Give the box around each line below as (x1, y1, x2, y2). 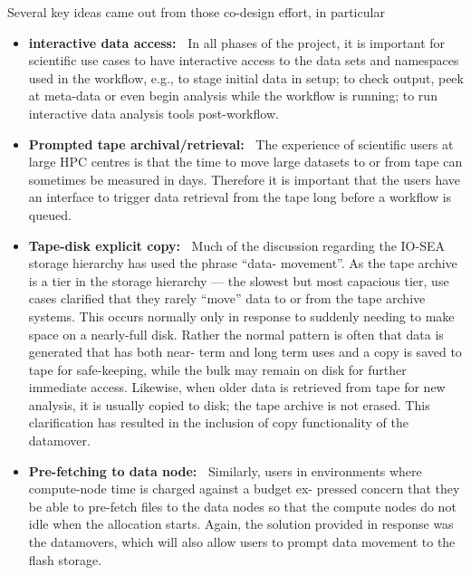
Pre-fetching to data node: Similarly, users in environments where (28, 461, 422, 480)
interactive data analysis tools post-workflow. (28, 103, 279, 122)
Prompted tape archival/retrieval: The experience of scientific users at (28, 134, 454, 153)
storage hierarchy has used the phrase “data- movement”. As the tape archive (28, 254, 457, 273)
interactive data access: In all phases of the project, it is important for (28, 33, 446, 52)
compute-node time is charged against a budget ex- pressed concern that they (28, 479, 460, 498)
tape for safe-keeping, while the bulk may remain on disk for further (28, 359, 407, 379)
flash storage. (28, 550, 102, 569)
